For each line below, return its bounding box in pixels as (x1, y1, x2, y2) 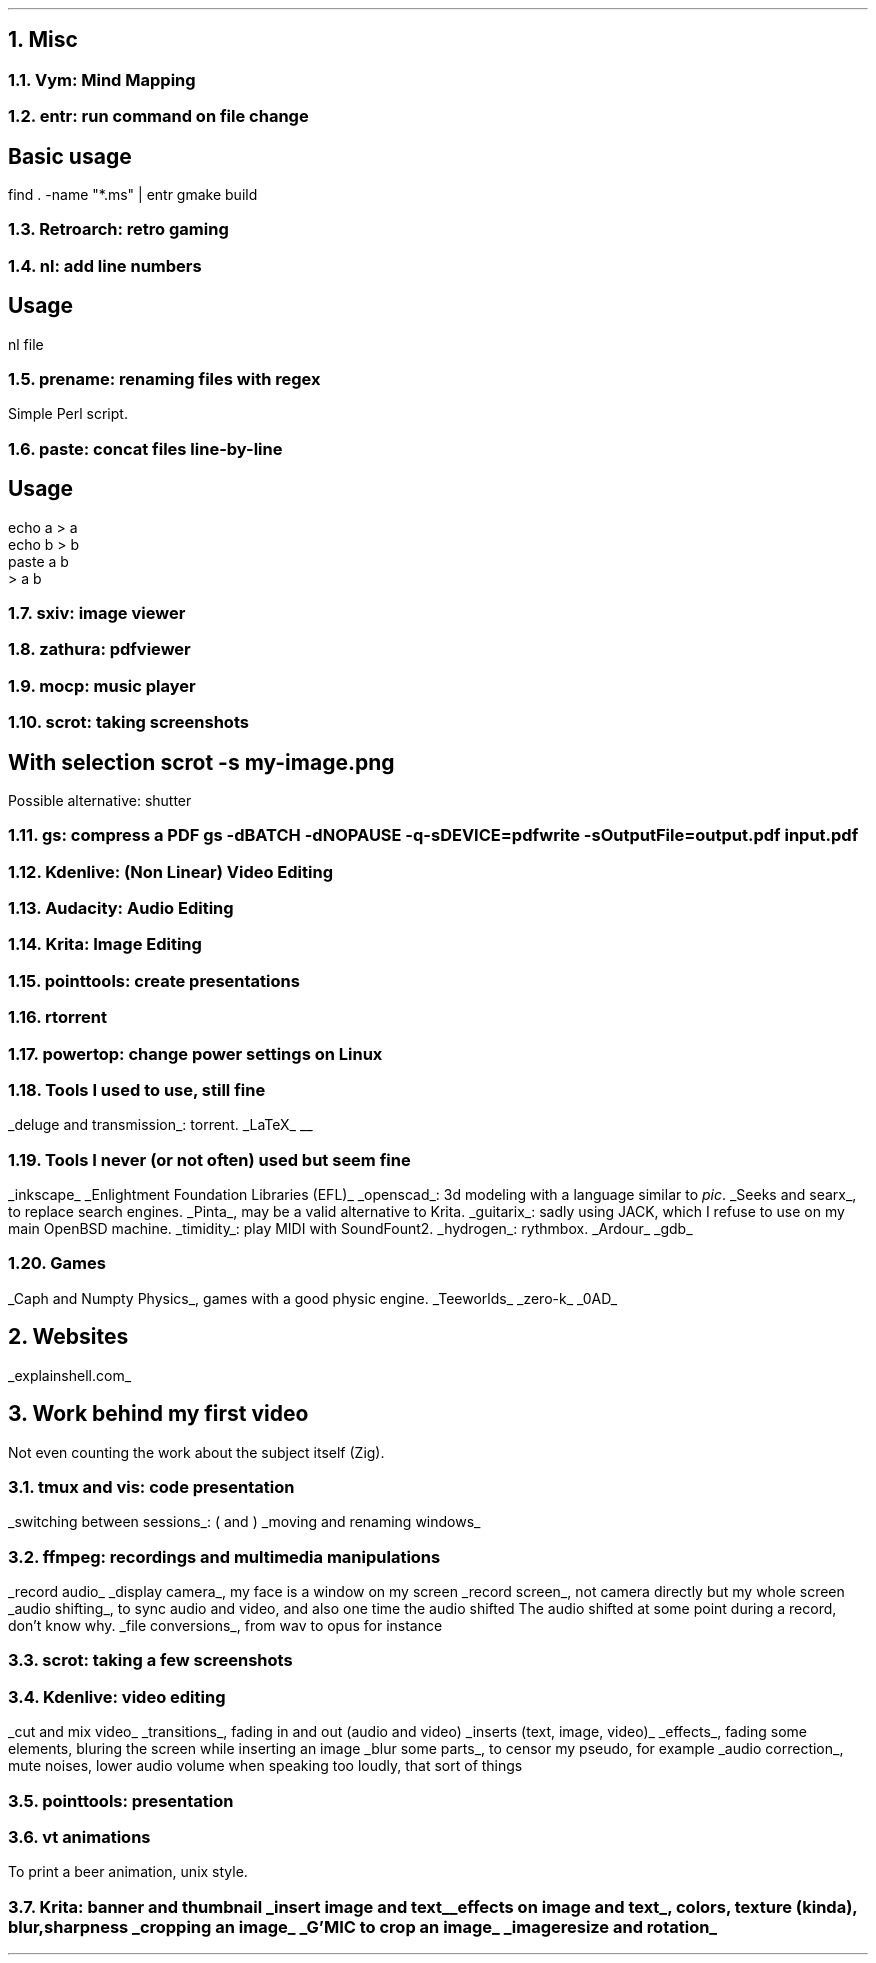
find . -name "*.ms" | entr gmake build (8, 186, 258, 204)
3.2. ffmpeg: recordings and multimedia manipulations (8, 1546, 441, 1567)
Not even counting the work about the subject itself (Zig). (8, 1443, 385, 1461)
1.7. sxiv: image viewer (8, 603, 186, 623)
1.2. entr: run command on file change (8, 106, 309, 127)
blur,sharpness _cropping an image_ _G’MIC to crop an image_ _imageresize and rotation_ (8, 1916, 718, 1937)
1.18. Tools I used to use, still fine (8, 1079, 266, 1100)
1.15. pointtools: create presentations (8, 970, 300, 991)
